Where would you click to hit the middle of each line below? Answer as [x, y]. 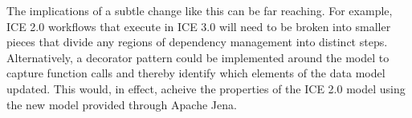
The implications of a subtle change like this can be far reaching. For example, [200, 10]
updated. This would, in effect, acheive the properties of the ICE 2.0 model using [206, 88]
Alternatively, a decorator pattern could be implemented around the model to [198, 57]
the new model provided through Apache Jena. [122, 104]
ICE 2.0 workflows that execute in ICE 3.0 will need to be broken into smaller [199, 26]
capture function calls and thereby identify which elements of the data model [196, 73]
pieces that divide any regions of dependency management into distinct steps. [197, 42]
